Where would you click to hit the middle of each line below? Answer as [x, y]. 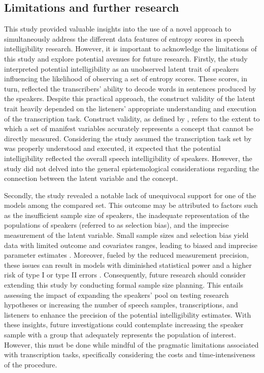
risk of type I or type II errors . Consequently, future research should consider [125, 275]
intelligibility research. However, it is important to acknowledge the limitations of [130, 49]
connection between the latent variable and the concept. [91, 178]
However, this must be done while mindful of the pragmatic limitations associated [131, 344]
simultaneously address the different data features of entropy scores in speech [124, 38]
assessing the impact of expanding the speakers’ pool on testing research [117, 294]
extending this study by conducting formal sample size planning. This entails [124, 285]
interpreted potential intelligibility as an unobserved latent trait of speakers [122, 68]
